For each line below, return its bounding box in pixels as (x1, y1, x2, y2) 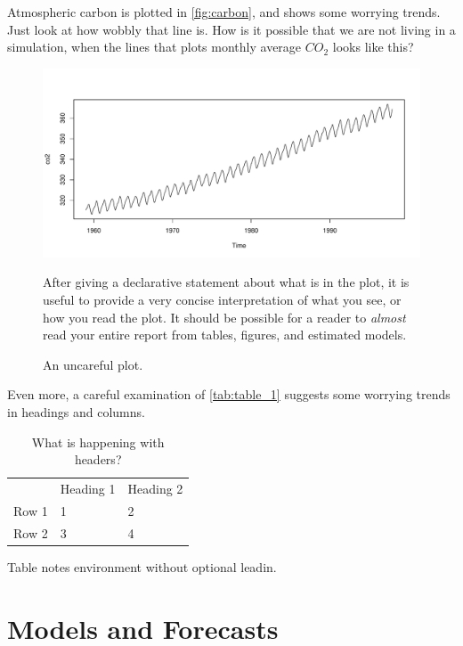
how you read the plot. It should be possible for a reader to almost (43, 307, 406, 326)
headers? (74, 450, 122, 469)
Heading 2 (127, 478, 183, 497)
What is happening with (31, 432, 165, 451)
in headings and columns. (7, 402, 145, 421)
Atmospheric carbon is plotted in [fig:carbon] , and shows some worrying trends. (7, 3, 441, 20)
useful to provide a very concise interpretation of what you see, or (43, 290, 402, 308)
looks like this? (332, 37, 414, 56)
